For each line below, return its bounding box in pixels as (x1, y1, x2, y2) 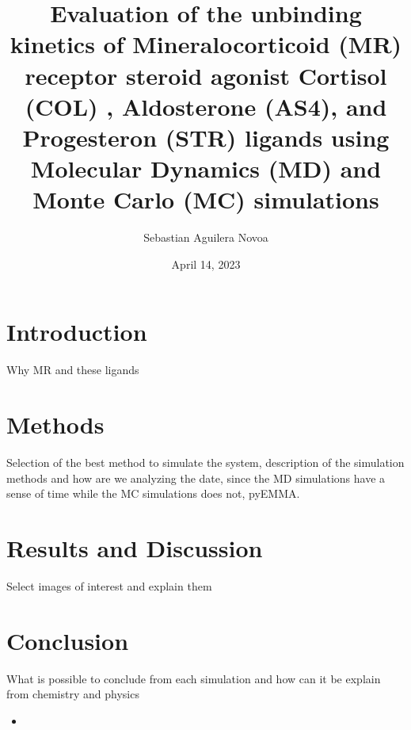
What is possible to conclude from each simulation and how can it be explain (6, 670, 381, 686)
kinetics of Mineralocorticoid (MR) (10, 28, 402, 60)
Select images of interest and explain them (6, 578, 212, 594)
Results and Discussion (6, 532, 263, 564)
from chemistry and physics (6, 686, 139, 702)
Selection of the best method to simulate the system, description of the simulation (6, 454, 405, 471)
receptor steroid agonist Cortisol (25, 59, 387, 91)
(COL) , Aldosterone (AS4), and (25, 90, 387, 122)
